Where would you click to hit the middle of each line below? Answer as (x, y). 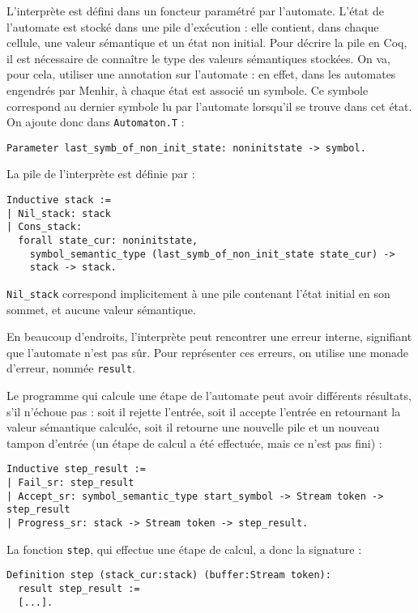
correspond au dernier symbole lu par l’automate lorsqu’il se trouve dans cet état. (209, 106)
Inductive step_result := (76, 469)
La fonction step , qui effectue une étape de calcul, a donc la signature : (184, 549)
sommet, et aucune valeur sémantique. (101, 309)
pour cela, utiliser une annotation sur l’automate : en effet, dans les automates (201, 74)
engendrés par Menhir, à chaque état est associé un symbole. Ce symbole (188, 89)
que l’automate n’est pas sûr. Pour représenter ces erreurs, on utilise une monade (208, 352)
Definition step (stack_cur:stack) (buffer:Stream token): (169, 575)
